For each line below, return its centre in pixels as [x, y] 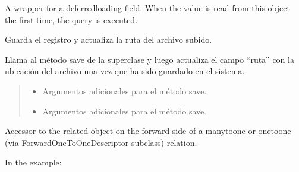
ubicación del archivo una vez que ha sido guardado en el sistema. [125, 71]
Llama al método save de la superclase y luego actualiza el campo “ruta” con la [149, 59]
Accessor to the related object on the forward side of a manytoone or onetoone [148, 131]
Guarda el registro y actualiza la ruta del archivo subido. [108, 39]
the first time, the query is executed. [71, 19]
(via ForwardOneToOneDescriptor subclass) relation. [101, 142]
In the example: [33, 162]
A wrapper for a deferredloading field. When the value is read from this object [147, 8]
